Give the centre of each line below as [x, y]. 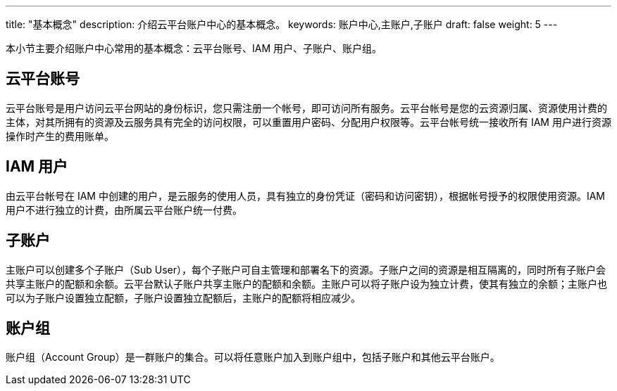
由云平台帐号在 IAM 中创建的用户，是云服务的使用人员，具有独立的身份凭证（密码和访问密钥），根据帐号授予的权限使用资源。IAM [306, 195]
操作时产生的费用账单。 [60, 136]
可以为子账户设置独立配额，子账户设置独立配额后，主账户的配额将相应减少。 [183, 297]
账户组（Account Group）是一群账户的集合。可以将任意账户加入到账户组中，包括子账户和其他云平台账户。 [253, 357]
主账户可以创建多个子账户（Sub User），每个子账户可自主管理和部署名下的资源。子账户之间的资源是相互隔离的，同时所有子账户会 [306, 269]
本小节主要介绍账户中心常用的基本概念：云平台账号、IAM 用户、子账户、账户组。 [194, 48]
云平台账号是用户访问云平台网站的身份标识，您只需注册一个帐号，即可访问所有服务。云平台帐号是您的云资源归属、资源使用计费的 [306, 108]
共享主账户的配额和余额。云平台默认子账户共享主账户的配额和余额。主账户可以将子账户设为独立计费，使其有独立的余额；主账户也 [306, 283]
